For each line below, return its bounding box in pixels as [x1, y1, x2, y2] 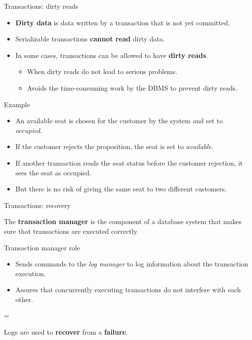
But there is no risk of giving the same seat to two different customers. [15, 184, 227, 194]
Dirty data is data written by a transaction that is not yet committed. [15, 17, 230, 27]
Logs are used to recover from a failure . [4, 327, 128, 337]
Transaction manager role [4, 242, 80, 252]
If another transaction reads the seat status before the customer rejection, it [15, 157, 243, 168]
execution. [15, 268, 46, 278]
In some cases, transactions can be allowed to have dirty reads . [15, 50, 208, 60]
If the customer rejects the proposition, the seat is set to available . [15, 141, 213, 151]
